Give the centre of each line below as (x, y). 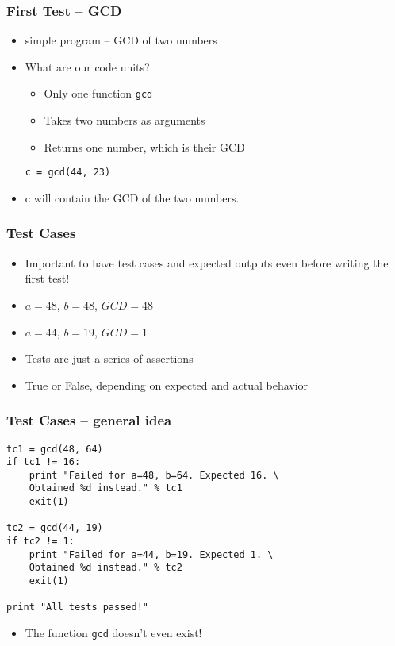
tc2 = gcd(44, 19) (55, 528)
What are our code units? (87, 66)
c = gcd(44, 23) (68, 173)
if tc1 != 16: (44, 462)
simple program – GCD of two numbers (121, 40)
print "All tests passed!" (77, 608)
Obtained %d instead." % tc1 (105, 488)
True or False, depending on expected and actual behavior (167, 385)
